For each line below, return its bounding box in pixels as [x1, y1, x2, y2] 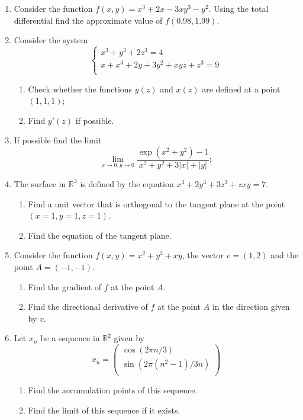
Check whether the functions [28, 82, 133, 95]
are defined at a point [202, 82, 281, 95]
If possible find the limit [14, 134, 102, 146]
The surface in [14, 177, 66, 190]
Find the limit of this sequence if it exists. [28, 403, 180, 416]
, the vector [182, 249, 224, 261]
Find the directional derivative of [28, 300, 148, 313]
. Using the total [208, 2, 269, 14]
